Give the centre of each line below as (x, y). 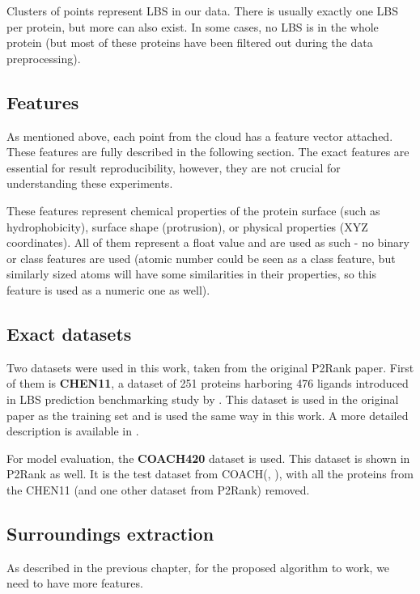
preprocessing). (44, 58)
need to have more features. (75, 583)
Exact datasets (69, 333)
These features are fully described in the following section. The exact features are (208, 152)
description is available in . (73, 431)
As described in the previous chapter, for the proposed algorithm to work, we (198, 567)
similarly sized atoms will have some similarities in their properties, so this (192, 274)
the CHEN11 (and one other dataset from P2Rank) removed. (158, 489)
